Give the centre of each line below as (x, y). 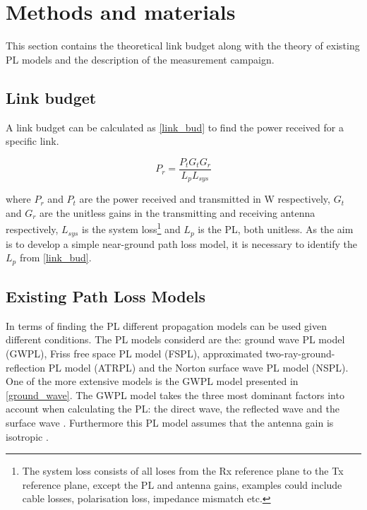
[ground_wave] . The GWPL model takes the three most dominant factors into (175, 395)
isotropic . (27, 436)
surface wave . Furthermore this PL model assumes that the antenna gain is (170, 422)
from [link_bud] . (55, 257)
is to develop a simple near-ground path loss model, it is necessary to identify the (182, 243)
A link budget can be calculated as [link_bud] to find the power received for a (175, 127)
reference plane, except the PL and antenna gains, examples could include (182, 484)
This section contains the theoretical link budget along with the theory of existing (183, 46)
